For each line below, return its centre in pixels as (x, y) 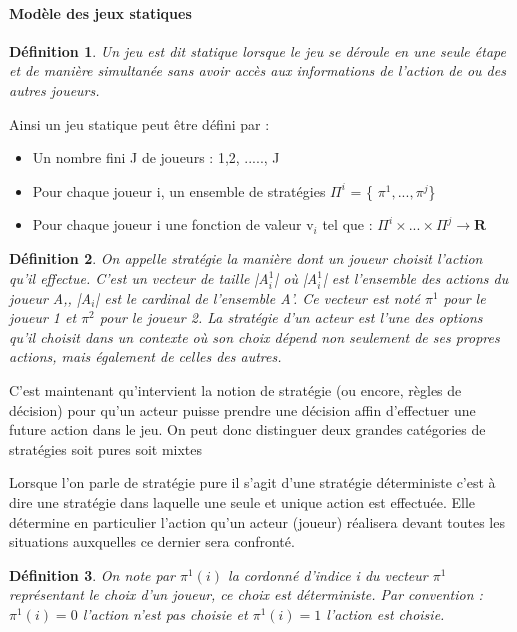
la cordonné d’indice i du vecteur (328, 574)
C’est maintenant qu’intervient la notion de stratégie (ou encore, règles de (235, 390)
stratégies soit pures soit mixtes (106, 448)
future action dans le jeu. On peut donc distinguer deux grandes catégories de (247, 429)
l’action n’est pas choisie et (165, 614)
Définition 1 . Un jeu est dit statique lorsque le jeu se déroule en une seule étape (257, 50)
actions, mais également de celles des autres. (145, 356)
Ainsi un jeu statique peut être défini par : (139, 123)
